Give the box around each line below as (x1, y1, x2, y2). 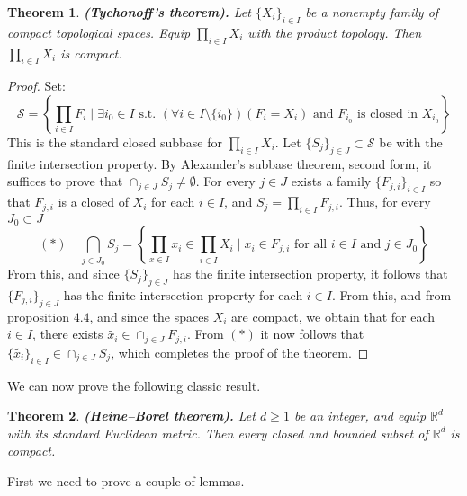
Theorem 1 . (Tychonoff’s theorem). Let (7, 3, 251, 21)
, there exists (32, 324, 103, 343)
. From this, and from (331, 285, 452, 304)
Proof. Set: (7, 76, 66, 95)
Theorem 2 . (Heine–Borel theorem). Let (7, 406, 256, 425)
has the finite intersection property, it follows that (172, 264, 448, 283)
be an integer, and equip (293, 406, 427, 425)
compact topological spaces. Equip (7, 22, 191, 41)
